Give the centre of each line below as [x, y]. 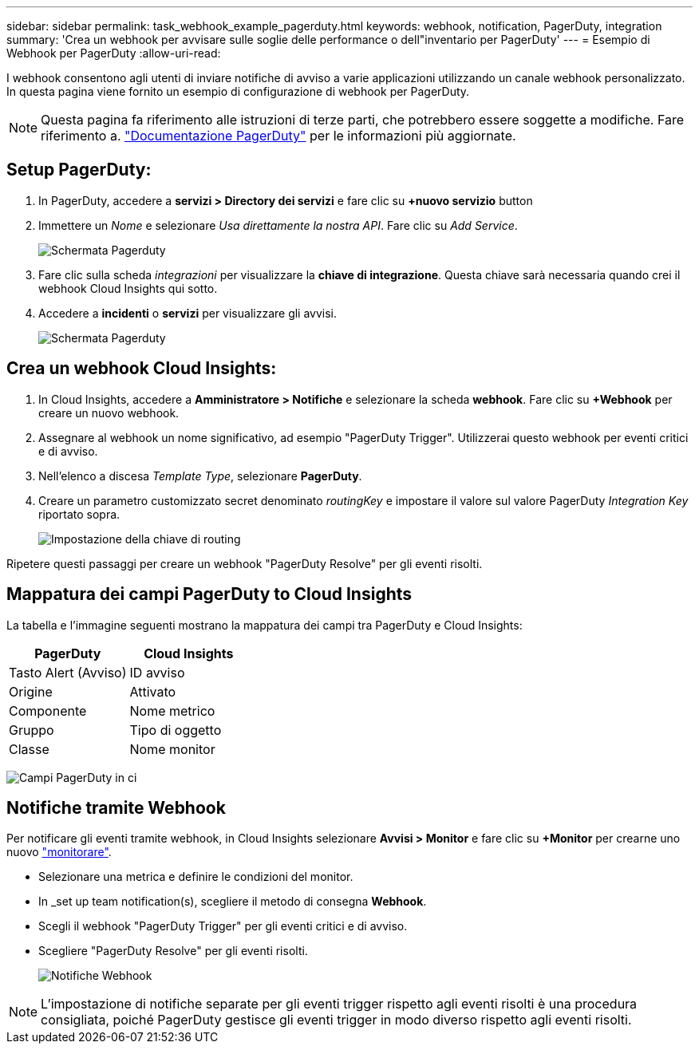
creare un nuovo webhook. [109, 412]
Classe [29, 749]
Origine [31, 691]
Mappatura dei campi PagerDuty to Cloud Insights [209, 594]
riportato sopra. [79, 514]
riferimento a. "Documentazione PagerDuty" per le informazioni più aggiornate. [278, 136]
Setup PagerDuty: [79, 170]
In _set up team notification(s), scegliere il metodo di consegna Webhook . [233, 902]
